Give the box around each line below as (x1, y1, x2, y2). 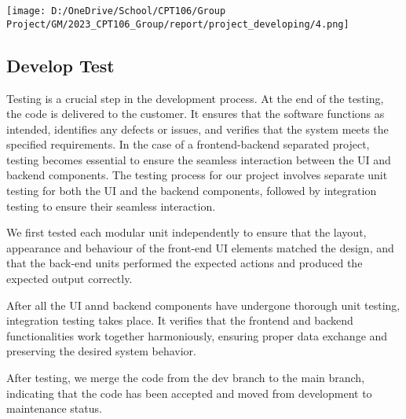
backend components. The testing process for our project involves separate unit (6, 167, 388, 183)
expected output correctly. (6, 270, 133, 287)
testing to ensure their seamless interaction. (6, 197, 216, 214)
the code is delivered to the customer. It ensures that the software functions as (6, 105, 385, 122)
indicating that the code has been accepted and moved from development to (6, 384, 372, 401)
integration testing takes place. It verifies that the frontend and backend (6, 312, 353, 329)
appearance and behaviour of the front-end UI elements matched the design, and (6, 239, 394, 255)
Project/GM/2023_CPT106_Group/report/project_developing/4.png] (6, 18, 349, 30)
